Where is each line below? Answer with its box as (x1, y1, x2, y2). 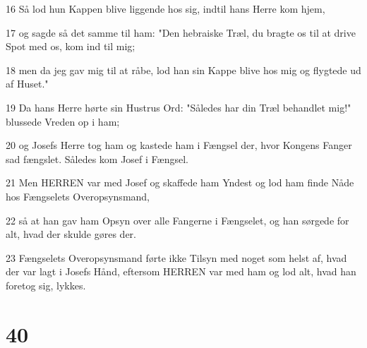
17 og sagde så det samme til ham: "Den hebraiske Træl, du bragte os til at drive (6, 25, 356, 40)
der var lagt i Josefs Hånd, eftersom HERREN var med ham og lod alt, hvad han (6, 264, 356, 279)
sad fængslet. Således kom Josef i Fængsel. (6, 151, 188, 166)
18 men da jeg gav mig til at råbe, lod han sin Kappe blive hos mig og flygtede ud (6, 62, 361, 77)
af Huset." (6, 76, 49, 91)
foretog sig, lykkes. (6, 277, 86, 292)
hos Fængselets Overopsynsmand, (6, 188, 150, 203)
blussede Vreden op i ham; (6, 114, 120, 128)
